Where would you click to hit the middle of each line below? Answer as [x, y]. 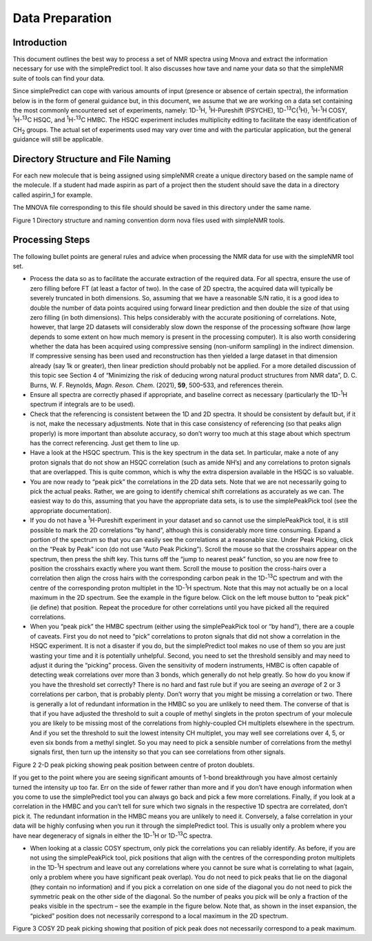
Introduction [40, 42]
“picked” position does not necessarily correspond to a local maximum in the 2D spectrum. [159, 915]
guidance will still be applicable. [58, 139]
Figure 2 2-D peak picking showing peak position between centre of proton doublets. [134, 765]
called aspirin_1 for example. [53, 195]
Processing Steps [51, 240]
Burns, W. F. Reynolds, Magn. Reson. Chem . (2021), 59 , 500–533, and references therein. [157, 385]
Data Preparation [62, 18]
